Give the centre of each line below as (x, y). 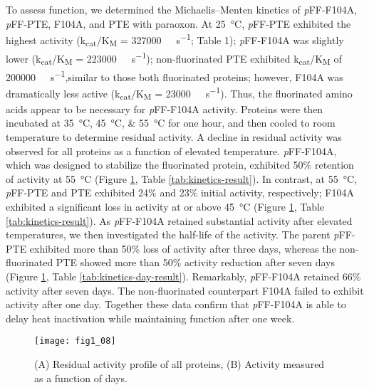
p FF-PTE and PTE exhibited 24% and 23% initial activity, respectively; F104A (180, 193)
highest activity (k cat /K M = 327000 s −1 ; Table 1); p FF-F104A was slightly (175, 40)
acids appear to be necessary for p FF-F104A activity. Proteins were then (165, 109)
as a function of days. (81, 378)
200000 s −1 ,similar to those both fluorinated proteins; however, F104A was (175, 75)
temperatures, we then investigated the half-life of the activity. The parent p (172, 234)
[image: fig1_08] (75, 341)
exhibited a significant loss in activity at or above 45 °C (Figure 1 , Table (165, 206)
